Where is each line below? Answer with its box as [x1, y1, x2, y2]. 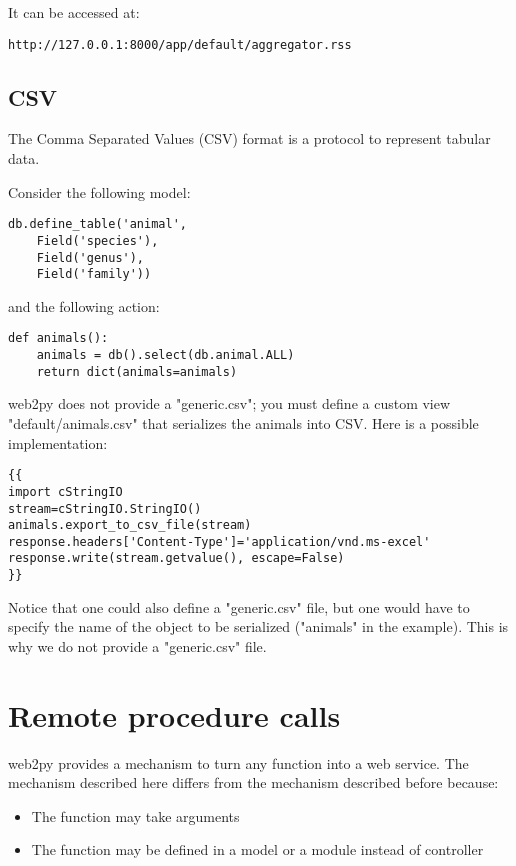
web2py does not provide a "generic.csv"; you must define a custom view [8, 393, 451, 414]
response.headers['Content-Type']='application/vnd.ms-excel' [8, 534, 431, 549]
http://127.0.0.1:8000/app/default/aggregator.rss [8, 37, 352, 52]
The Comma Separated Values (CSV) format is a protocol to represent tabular [8, 128, 491, 149]
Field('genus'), [36, 250, 145, 265]
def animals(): [8, 331, 109, 346]
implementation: [8, 432, 108, 453]
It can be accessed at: [8, 2, 140, 22]
